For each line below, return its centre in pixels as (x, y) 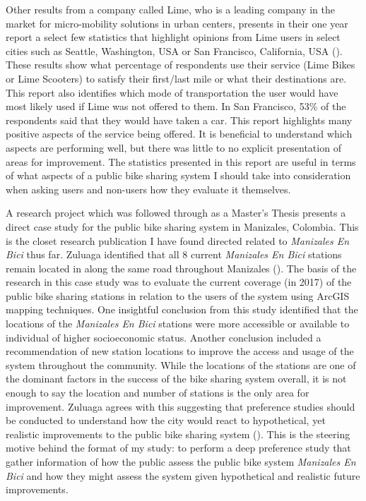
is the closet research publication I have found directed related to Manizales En (178, 240)
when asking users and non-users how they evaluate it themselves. (148, 189)
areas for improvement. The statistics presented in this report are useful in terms (181, 161)
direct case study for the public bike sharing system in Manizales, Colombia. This (182, 226)
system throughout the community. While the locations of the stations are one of (181, 364)
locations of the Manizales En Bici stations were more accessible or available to (178, 324)
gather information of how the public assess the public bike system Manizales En (181, 461)
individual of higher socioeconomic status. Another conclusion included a (164, 337)
